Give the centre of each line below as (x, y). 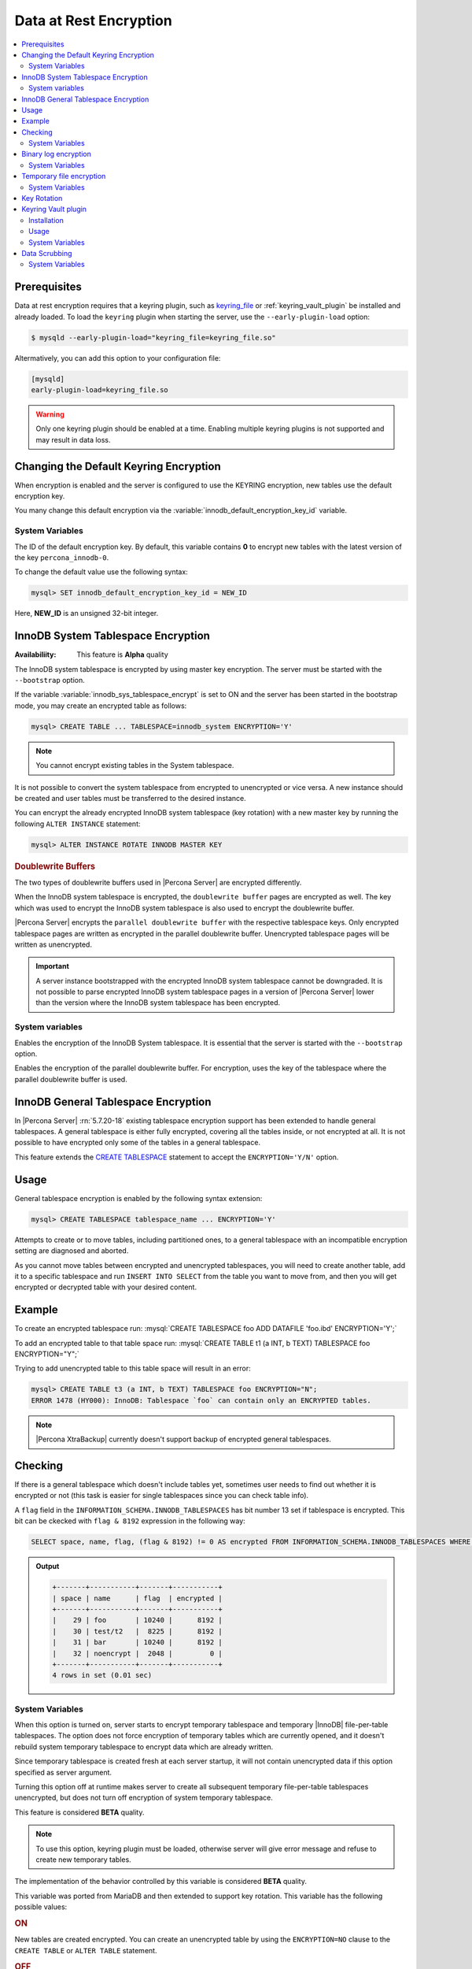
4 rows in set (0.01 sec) (102, 1675)
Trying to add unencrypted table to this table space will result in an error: (133, 1368)
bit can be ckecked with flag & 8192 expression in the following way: (130, 1521)
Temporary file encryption (64, 176)
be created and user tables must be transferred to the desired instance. (131, 798)
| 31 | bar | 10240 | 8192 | (138, 1643)
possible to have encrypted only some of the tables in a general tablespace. (138, 1143)
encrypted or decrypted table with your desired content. (105, 1287)
